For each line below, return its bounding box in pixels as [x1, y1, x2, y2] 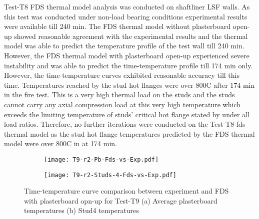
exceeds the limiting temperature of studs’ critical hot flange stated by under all [4, 109, 249, 119]
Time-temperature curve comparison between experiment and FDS [24, 186, 229, 196]
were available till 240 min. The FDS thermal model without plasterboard [4, 21, 230, 31]
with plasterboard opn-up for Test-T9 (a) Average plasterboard [24, 195, 217, 206]
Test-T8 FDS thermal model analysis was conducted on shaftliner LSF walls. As [4, 1, 250, 11]
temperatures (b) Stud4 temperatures [24, 205, 139, 216]
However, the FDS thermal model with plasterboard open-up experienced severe [4, 50, 249, 60]
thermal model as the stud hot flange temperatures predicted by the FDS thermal [4, 128, 255, 139]
